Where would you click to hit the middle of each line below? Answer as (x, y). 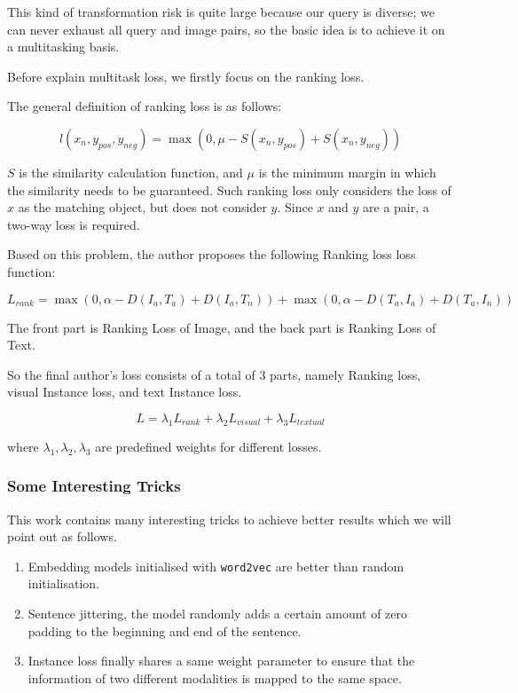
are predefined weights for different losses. (208, 446)
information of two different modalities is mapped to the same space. (215, 677)
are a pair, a (396, 207)
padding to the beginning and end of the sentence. (165, 630)
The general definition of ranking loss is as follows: (145, 106)
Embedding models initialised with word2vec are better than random (216, 566)
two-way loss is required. (74, 224)
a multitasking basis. (63, 47)
